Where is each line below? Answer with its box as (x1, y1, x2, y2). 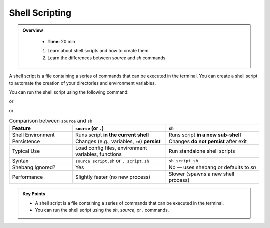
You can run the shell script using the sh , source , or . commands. (35, 207, 169, 213)
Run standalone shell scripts (168, 148, 235, 155)
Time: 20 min (47, 38, 76, 44)
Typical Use (12, 148, 40, 155)
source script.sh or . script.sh (75, 157, 149, 164)
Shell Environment (12, 131, 55, 138)
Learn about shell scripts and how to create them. (47, 48, 150, 54)
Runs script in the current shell (75, 131, 149, 138)
